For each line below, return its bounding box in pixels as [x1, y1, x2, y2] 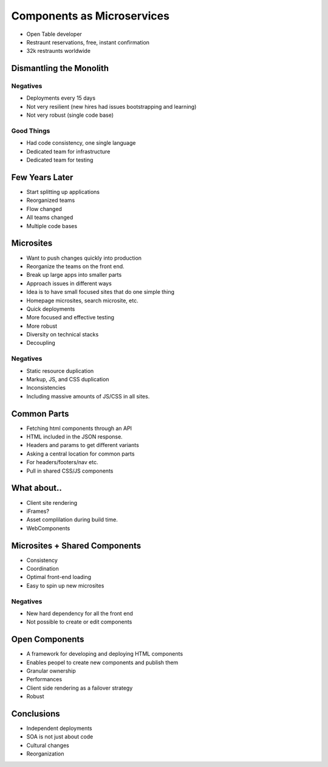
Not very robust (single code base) [26, 111, 114, 119]
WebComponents [26, 524, 70, 532]
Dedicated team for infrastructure [26, 148, 111, 155]
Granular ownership [26, 667, 76, 675]
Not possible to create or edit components [26, 618, 132, 626]
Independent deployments [26, 724, 92, 732]
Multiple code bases [26, 222, 78, 229]
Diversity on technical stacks [26, 331, 99, 338]
